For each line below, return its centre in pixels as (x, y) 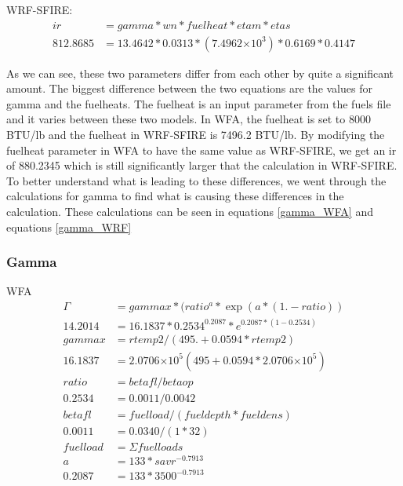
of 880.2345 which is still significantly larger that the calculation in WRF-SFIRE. (202, 165)
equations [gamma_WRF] (69, 227)
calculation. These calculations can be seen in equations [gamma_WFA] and (190, 211)
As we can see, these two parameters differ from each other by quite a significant (200, 73)
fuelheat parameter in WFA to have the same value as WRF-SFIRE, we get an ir (201, 150)
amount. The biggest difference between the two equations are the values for (189, 88)
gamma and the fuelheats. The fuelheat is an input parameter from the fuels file (199, 103)
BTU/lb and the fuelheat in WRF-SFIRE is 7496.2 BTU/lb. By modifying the (196, 135)
